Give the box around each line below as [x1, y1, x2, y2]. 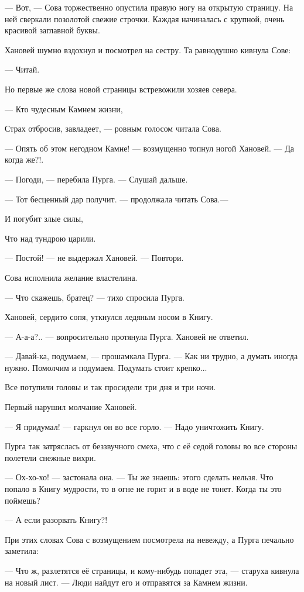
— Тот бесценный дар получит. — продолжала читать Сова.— [5, 192, 228, 205]
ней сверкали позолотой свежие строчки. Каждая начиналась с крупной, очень [5, 12, 285, 25]
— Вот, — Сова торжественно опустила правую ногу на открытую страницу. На [5, 1, 293, 13]
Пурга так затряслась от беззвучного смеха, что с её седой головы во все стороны [5, 440, 298, 452]
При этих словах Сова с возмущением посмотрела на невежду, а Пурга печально [5, 533, 294, 545]
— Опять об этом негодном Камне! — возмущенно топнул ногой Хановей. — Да [5, 142, 294, 154]
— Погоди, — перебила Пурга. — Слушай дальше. [5, 173, 188, 185]
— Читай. [5, 63, 40, 75]
